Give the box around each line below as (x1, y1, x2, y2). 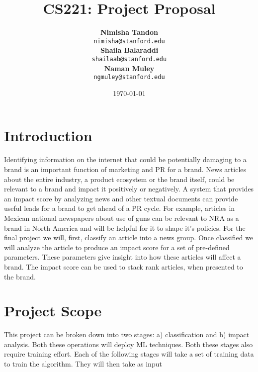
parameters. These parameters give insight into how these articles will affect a (4, 252, 241, 262)
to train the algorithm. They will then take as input (4, 359, 162, 369)
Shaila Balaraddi (100, 45, 159, 55)
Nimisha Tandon (100, 27, 158, 37)
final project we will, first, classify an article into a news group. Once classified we (4, 232, 254, 243)
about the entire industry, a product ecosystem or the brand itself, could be (4, 174, 235, 184)
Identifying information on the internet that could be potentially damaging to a (4, 154, 247, 165)
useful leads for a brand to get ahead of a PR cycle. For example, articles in (4, 203, 235, 213)
